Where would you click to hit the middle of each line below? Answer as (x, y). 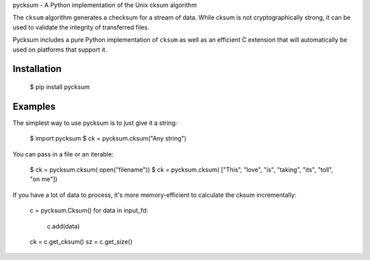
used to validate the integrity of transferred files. (81, 27)
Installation (37, 69)
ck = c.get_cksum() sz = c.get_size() (81, 241)
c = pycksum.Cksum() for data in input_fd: (89, 211)
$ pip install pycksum (60, 86)
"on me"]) (44, 179)
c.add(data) (63, 226)
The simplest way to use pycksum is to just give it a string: (95, 123)
